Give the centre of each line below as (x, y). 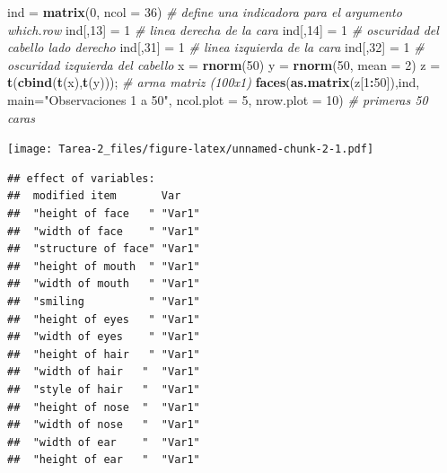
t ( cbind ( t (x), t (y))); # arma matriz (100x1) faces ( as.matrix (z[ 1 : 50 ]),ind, (214, 82)
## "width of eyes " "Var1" (104, 337)
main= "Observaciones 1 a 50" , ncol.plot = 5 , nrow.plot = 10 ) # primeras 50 (218, 99)
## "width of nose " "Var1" (104, 425)
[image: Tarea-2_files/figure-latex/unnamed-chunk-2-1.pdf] (191, 149)
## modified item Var (94, 196)
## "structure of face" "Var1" (104, 249)
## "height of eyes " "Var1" (104, 319)
